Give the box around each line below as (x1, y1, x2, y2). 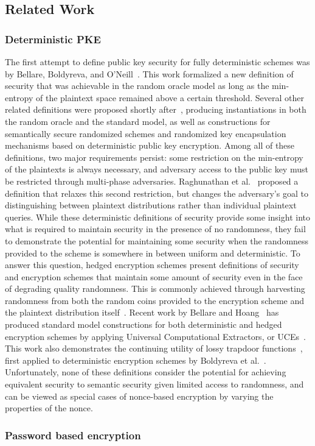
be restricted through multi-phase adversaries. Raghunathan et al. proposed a (5, 174, 299, 187)
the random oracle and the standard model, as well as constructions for (5, 115, 271, 127)
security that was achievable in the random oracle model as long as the (5, 79, 269, 92)
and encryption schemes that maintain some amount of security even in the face (5, 270, 303, 283)
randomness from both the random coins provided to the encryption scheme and (5, 294, 305, 306)
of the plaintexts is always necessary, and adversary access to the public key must (5, 163, 308, 175)
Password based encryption (5, 427, 141, 442)
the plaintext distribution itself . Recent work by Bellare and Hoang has (5, 306, 279, 319)
